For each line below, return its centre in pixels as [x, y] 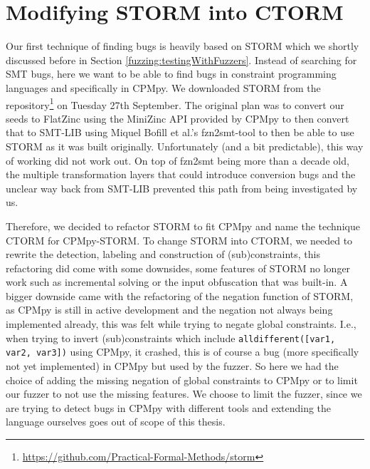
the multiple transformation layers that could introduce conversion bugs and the [181, 174]
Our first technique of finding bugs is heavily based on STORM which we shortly [183, 46]
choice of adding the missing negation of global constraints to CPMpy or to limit [182, 380]
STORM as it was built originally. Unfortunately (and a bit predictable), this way [185, 146]
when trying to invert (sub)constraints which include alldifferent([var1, [171, 337]
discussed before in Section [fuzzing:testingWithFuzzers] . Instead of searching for [181, 60]
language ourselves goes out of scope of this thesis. [116, 422]
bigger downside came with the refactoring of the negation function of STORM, [180, 295]
